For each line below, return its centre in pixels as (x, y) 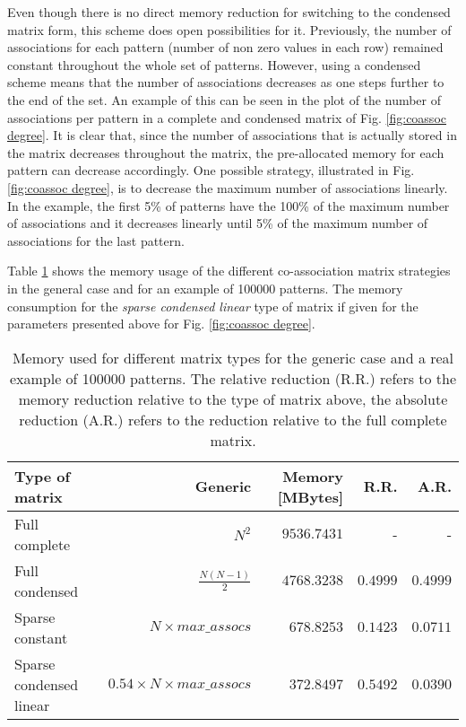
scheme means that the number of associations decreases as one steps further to (226, 82)
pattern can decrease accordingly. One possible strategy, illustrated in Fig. (211, 170)
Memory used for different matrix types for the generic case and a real (233, 357)
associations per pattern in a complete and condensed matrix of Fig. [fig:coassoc (227, 117)
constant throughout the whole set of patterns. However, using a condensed (214, 64)
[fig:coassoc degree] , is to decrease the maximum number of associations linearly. (228, 187)
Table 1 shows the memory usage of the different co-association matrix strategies (229, 271)
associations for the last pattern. (96, 240)
